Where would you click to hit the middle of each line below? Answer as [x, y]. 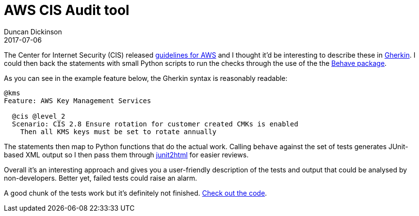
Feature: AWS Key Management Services [78, 100]
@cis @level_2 [39, 116]
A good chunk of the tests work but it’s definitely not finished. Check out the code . [136, 193]
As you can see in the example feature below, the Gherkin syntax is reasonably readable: [146, 78]
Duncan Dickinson [33, 31]
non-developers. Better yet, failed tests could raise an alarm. [101, 178]
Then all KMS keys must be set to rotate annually [118, 131]
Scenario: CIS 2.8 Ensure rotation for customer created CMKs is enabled [155, 124]
